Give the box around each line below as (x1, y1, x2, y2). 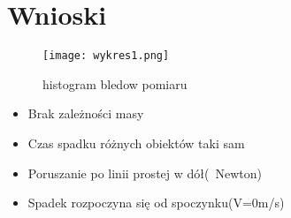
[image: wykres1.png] (42, 49, 170, 63)
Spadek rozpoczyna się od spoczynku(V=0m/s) (27, 193, 285, 212)
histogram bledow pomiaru (42, 74, 188, 93)
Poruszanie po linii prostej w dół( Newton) (27, 163, 262, 182)
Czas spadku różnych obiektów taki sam (27, 133, 245, 152)
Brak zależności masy (27, 104, 144, 123)
